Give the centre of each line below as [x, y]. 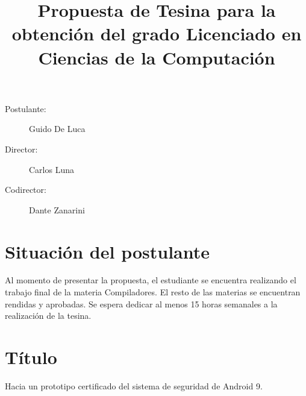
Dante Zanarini [57, 209]
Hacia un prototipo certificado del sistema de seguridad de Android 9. [134, 385]
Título [31, 357]
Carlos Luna [52, 169]
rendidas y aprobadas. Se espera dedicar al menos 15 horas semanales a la [141, 303]
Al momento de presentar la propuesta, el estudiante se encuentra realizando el [151, 280]
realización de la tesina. [48, 316]
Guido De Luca [57, 129]
